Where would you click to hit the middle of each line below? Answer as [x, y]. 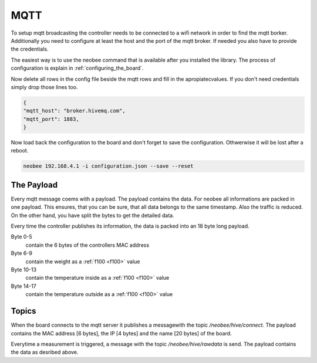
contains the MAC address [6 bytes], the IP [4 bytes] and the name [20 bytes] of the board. [121, 333]
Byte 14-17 [23, 286]
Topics [23, 311]
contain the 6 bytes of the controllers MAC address [87, 245]
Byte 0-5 [21, 237]
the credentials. [30, 49]
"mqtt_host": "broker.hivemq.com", [74, 111]
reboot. [20, 151]
